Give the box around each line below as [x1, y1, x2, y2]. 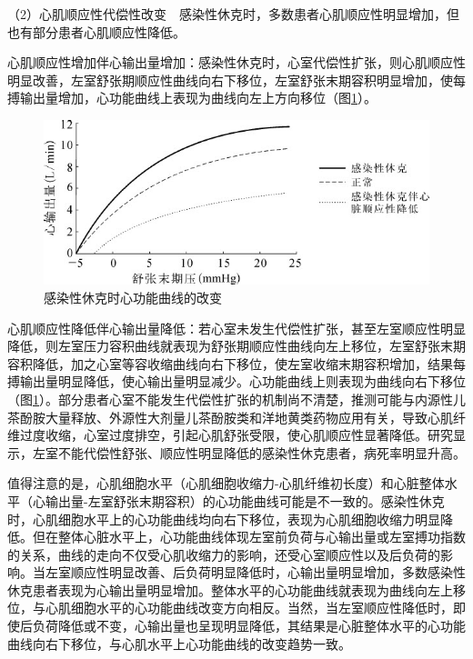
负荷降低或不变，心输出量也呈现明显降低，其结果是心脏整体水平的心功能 [32, 616, 466, 635]
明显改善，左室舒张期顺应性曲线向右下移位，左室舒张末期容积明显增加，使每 [7, 70, 466, 89]
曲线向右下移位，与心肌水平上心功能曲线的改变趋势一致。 [7, 634, 351, 653]
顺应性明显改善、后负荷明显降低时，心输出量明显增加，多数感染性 [70, 563, 466, 582]
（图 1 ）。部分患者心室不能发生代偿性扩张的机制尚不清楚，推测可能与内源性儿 [7, 389, 466, 408]
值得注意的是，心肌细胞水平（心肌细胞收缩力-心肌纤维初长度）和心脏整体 [7, 474, 445, 493]
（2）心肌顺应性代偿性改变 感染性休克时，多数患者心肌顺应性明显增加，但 [7, 5, 459, 23]
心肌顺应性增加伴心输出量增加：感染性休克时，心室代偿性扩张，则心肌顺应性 [7, 53, 466, 72]
